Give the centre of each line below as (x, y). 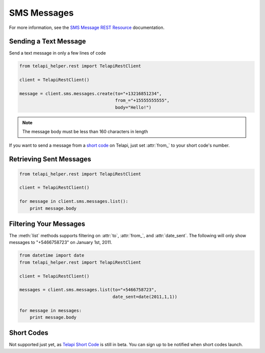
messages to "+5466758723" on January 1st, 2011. (61, 243)
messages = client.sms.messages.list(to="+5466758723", (88, 290)
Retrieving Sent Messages (50, 159)
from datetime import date (52, 256)
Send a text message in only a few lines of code (57, 53)
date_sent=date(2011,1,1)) (145, 297)
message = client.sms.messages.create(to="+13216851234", (91, 94)
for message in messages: (51, 310)
